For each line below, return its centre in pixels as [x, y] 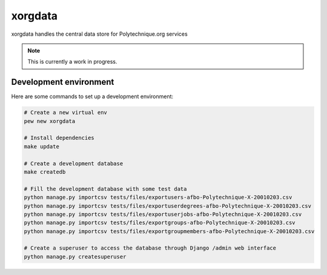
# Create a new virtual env [65, 113]
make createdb [45, 172]
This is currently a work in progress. [72, 62]
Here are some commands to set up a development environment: [92, 96]
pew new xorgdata [50, 121]
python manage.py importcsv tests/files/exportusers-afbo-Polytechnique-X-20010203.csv [158, 197]
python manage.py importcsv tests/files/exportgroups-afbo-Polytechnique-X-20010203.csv [160, 223]
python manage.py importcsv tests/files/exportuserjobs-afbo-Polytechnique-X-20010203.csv [163, 214]
